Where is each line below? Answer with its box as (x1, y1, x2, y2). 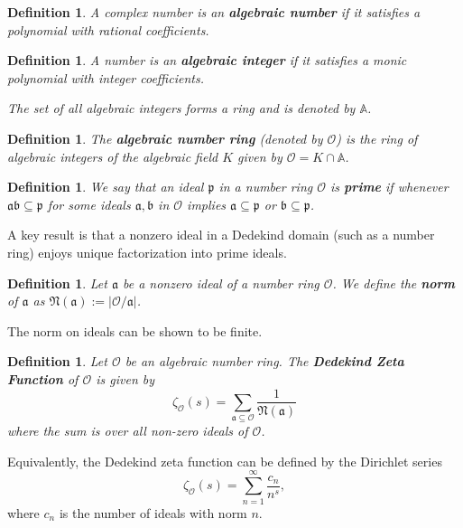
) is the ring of (336, 128, 418, 147)
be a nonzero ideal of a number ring (122, 273, 319, 292)
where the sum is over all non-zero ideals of (7, 421, 248, 440)
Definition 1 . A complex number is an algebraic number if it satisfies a (7, 3, 421, 21)
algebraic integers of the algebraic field (7, 146, 218, 165)
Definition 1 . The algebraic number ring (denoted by (7, 128, 323, 147)
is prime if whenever (330, 177, 449, 196)
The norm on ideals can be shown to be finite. (7, 321, 263, 340)
